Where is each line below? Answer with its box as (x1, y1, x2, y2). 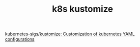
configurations (5, 36, 35, 42)
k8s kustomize (52, 3, 113, 15)
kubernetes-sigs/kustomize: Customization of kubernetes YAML (5, 31, 135, 37)
